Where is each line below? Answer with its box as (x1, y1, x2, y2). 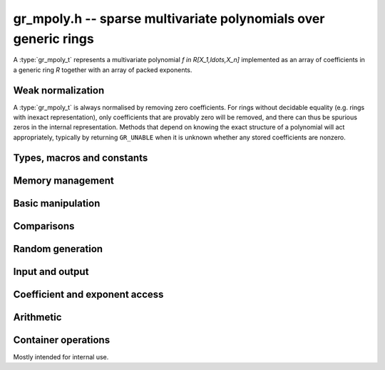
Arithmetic (13, 311, 62, 323)
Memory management (13, 174, 114, 186)
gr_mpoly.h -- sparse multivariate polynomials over (13, 11, 325, 26)
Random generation (13, 243, 103, 255)
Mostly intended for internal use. (13, 352, 109, 361)
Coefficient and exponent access (13, 288, 164, 300)
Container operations (13, 334, 111, 346)
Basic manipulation (13, 197, 101, 209)
